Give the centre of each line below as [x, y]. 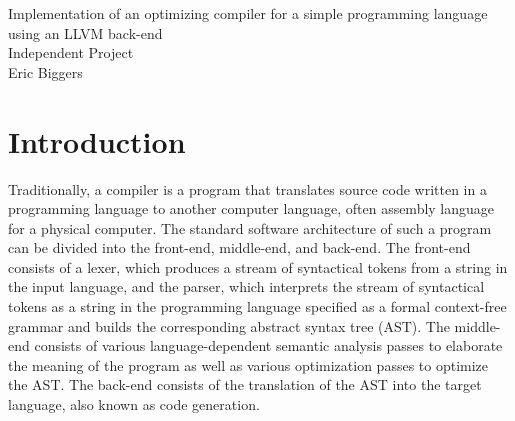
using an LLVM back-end [85, 32]
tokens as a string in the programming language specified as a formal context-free [257, 306]
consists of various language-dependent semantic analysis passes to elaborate [268, 345]
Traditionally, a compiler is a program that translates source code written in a [247, 188]
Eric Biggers [45, 71]
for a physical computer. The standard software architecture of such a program [250, 227]
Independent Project [71, 52]
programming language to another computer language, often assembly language [251, 208]
